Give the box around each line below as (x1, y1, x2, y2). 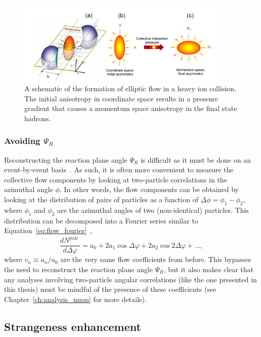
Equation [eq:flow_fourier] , (4, 225, 93, 236)
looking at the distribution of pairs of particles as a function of (4, 194, 198, 204)
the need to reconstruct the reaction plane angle (4, 264, 153, 274)
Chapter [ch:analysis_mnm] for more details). (4, 293, 147, 304)
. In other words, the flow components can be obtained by (59, 184, 239, 195)
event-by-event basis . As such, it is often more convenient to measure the (4, 164, 234, 175)
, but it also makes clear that (163, 264, 254, 274)
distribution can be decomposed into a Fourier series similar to (4, 215, 198, 226)
